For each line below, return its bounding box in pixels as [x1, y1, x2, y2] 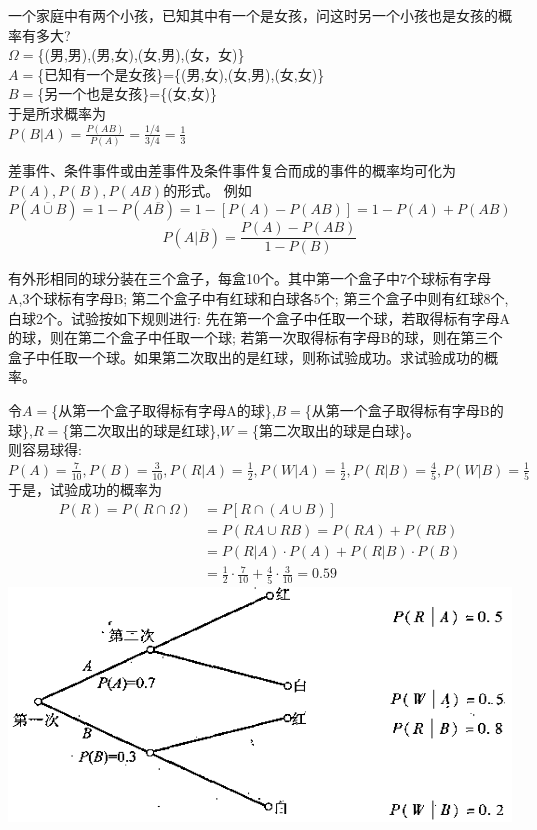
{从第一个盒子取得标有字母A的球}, [51, 400, 276, 420]
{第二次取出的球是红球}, [62, 419, 221, 440]
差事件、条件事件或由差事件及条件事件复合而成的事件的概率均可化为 [8, 160, 456, 181]
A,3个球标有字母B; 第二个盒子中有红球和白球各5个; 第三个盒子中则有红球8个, [8, 288, 509, 309]
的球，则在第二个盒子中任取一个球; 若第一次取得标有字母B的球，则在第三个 [8, 327, 503, 348]
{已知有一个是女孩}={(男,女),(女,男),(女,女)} [37, 63, 325, 84]
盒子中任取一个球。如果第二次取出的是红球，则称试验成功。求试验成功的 [8, 346, 484, 367]
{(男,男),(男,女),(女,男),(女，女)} [37, 44, 245, 65]
